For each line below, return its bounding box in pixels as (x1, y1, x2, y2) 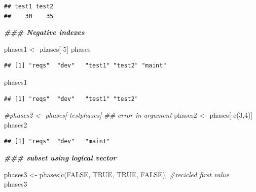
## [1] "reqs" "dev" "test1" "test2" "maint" (4, 62, 167, 69)
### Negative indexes (4, 27, 85, 37)
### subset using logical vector (4, 152, 116, 162)
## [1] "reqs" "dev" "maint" (4, 138, 110, 145)
